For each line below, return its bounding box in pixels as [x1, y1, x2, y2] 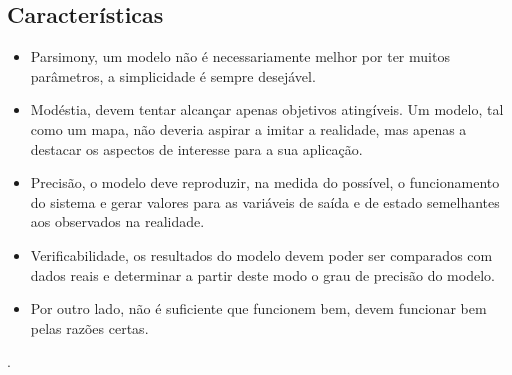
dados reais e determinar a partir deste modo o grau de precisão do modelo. [30, 264, 495, 285]
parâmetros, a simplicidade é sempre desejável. [30, 65, 316, 86]
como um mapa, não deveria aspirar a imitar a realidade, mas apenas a [30, 118, 467, 139]
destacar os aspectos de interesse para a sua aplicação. [30, 138, 363, 159]
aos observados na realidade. [30, 211, 205, 232]
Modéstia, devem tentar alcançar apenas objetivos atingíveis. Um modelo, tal [30, 99, 504, 120]
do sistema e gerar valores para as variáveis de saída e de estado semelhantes [30, 191, 500, 212]
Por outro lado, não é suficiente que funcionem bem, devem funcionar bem [30, 298, 487, 319]
